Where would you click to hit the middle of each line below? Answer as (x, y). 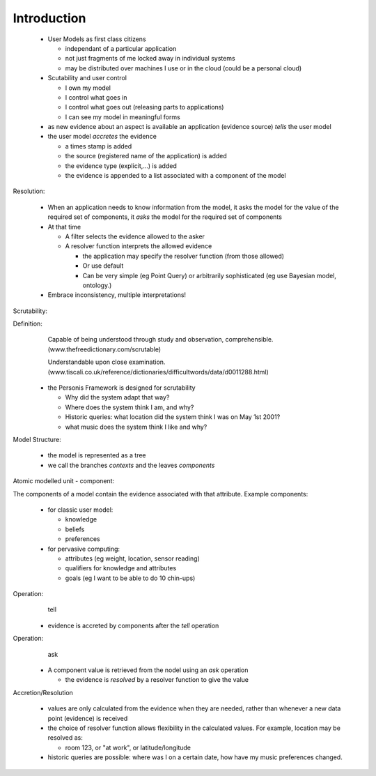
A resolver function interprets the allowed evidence (139, 246)
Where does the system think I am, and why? (130, 407)
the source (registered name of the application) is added (146, 156)
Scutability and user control (87, 78)
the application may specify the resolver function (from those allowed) (183, 256)
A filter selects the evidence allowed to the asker (135, 236)
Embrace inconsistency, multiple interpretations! (117, 295)
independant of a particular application (121, 48)
